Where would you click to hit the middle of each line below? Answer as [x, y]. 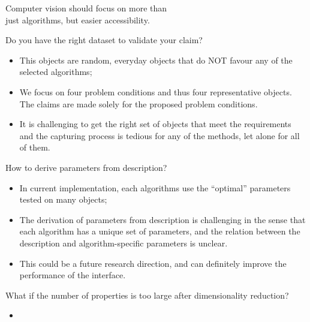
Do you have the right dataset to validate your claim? [104, 40]
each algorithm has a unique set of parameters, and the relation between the [160, 231]
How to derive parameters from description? [86, 167]
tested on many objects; [63, 199]
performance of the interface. [73, 275]
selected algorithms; [56, 72]
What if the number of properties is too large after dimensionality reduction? [147, 295]
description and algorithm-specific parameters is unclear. [124, 243]
